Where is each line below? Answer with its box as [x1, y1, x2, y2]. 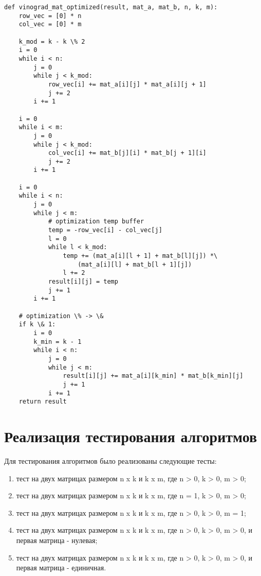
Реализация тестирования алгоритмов [4, 426, 257, 447]
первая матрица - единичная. [16, 562, 106, 573]
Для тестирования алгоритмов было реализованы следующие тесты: [4, 455, 217, 466]
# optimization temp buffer [48, 218, 144, 225]
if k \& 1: [18, 321, 56, 328]
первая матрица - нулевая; [16, 534, 98, 545]
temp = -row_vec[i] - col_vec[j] [48, 226, 162, 234]
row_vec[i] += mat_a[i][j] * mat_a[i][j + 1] [48, 80, 207, 88]
